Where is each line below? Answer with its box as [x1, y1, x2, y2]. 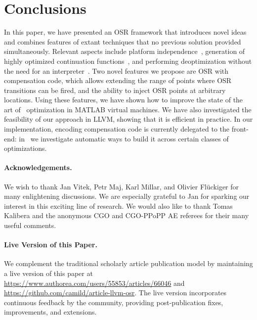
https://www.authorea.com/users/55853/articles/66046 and [4, 277, 185, 288]
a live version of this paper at [4, 268, 93, 278]
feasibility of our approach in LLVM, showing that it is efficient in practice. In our [4, 114, 253, 124]
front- [231, 124, 249, 134]
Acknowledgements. [4, 162, 72, 173]
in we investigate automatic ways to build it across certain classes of [19, 133, 229, 143]
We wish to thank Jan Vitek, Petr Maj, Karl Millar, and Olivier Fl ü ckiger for [4, 181, 239, 191]
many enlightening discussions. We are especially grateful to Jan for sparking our [4, 191, 250, 201]
